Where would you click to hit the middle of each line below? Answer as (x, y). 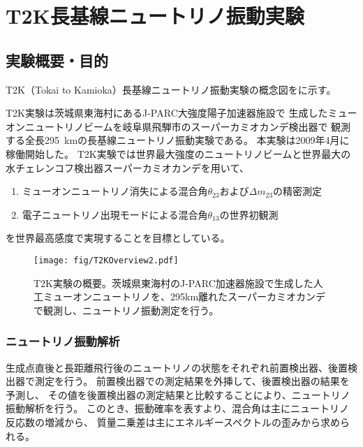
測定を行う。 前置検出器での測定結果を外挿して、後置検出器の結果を (192, 381)
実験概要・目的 (57, 60)
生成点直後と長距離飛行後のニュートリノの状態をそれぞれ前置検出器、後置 (177, 367)
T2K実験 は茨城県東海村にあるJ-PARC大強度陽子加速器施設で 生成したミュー (181, 113)
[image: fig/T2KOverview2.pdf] (106, 260)
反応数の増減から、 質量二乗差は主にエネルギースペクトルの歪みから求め (173, 422)
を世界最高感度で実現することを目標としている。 (118, 238)
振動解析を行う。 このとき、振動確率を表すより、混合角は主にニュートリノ (177, 408)
